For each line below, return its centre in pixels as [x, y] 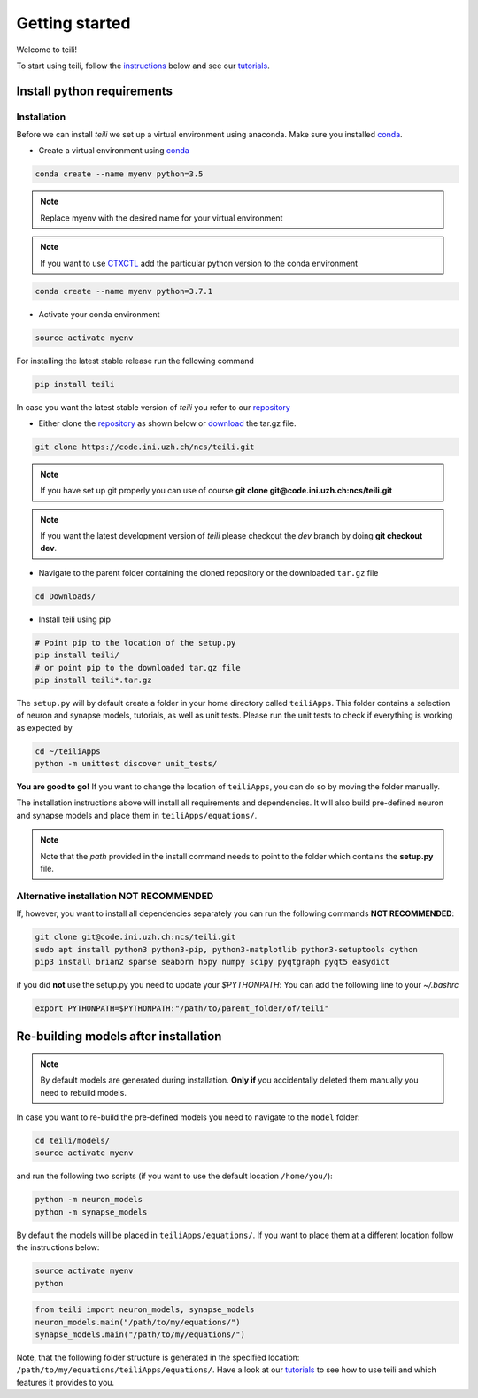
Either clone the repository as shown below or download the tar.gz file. [167, 423]
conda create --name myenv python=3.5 [119, 174]
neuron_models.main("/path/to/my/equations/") [138, 1322]
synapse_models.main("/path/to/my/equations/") [140, 1334]
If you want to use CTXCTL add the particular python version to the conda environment [199, 263]
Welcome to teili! [46, 50]
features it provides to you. [66, 1382]
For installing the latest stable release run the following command [135, 361]
